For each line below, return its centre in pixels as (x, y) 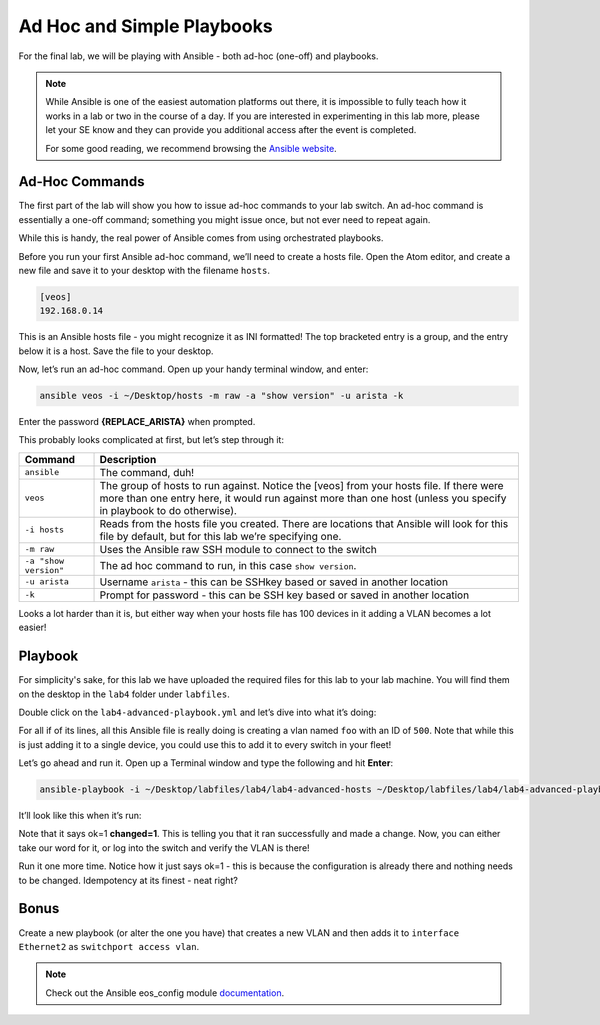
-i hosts (44, 530)
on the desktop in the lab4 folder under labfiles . (124, 694)
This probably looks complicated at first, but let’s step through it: (151, 440)
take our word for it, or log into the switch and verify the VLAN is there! (164, 847)
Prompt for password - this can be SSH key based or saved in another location (284, 595)
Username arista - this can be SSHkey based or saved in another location (274, 582)
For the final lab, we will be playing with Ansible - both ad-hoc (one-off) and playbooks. (198, 56)
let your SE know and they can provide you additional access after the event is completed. (231, 130)
